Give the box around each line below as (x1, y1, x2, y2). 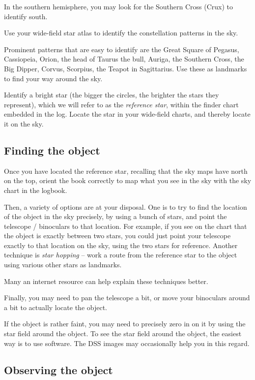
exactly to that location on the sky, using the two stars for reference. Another (4, 240, 238, 250)
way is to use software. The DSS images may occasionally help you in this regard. (4, 338, 250, 348)
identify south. (4, 11, 48, 21)
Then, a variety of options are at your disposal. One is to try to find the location (4, 201, 247, 212)
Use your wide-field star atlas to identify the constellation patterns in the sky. (4, 28, 238, 38)
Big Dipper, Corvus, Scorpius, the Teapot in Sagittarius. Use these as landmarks (4, 63, 247, 73)
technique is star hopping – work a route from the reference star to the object (4, 250, 237, 260)
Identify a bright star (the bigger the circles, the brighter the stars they (4, 90, 219, 100)
